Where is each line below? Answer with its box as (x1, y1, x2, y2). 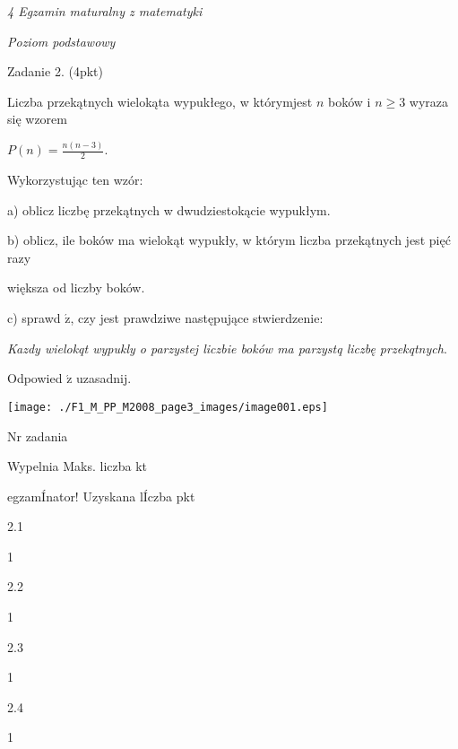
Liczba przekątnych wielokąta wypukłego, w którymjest (7, 91, 313, 110)
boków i (328, 91, 371, 110)
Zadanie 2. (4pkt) (7, 62, 103, 81)
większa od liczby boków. (7, 278, 145, 297)
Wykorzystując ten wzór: (7, 170, 143, 189)
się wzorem (7, 109, 67, 128)
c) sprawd (7, 309, 61, 327)
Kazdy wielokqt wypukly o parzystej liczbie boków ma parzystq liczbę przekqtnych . (7, 338, 447, 357)
